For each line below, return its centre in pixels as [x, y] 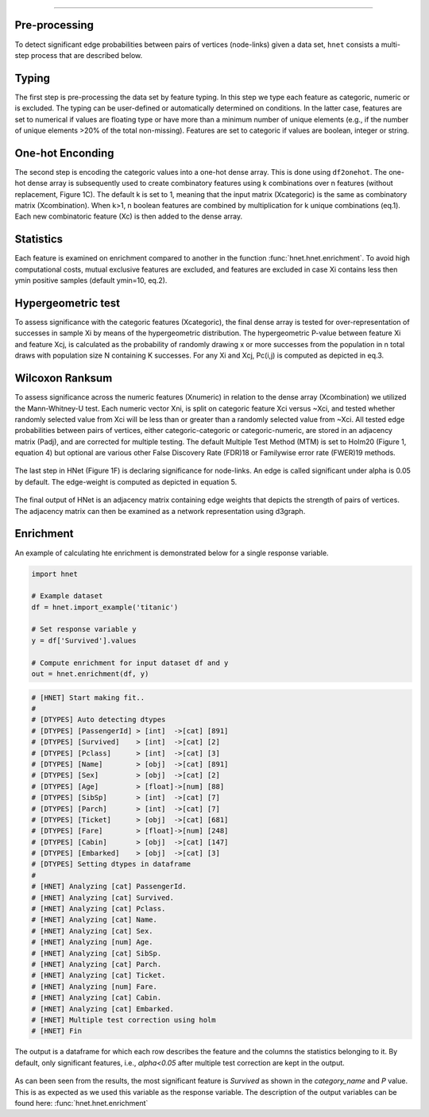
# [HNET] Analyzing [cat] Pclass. [99, 909]
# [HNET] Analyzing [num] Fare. [95, 986]
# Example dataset [67, 596]
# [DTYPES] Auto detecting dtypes [99, 720]
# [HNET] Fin [57, 1031]
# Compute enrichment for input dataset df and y [130, 663]
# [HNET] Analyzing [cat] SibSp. [97, 953]
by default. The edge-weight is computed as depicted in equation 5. [126, 481]
